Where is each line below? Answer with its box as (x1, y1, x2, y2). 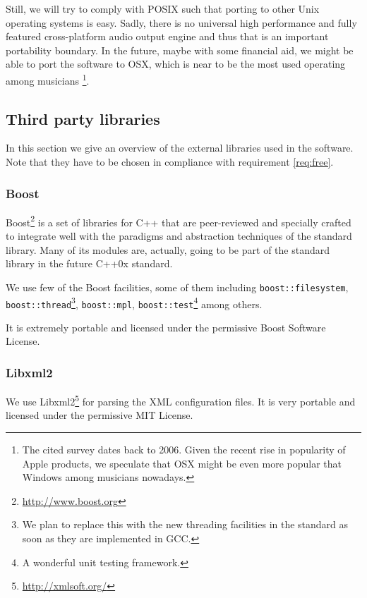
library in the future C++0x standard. (6, 256, 173, 271)
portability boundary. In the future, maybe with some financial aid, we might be (6, 42, 354, 57)
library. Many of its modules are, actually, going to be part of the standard (6, 242, 330, 257)
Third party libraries (6, 107, 160, 129)
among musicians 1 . (6, 71, 90, 87)
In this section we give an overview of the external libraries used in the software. (6, 140, 354, 155)
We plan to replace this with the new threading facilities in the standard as (22, 517, 349, 532)
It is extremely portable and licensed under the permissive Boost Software (6, 319, 326, 334)
